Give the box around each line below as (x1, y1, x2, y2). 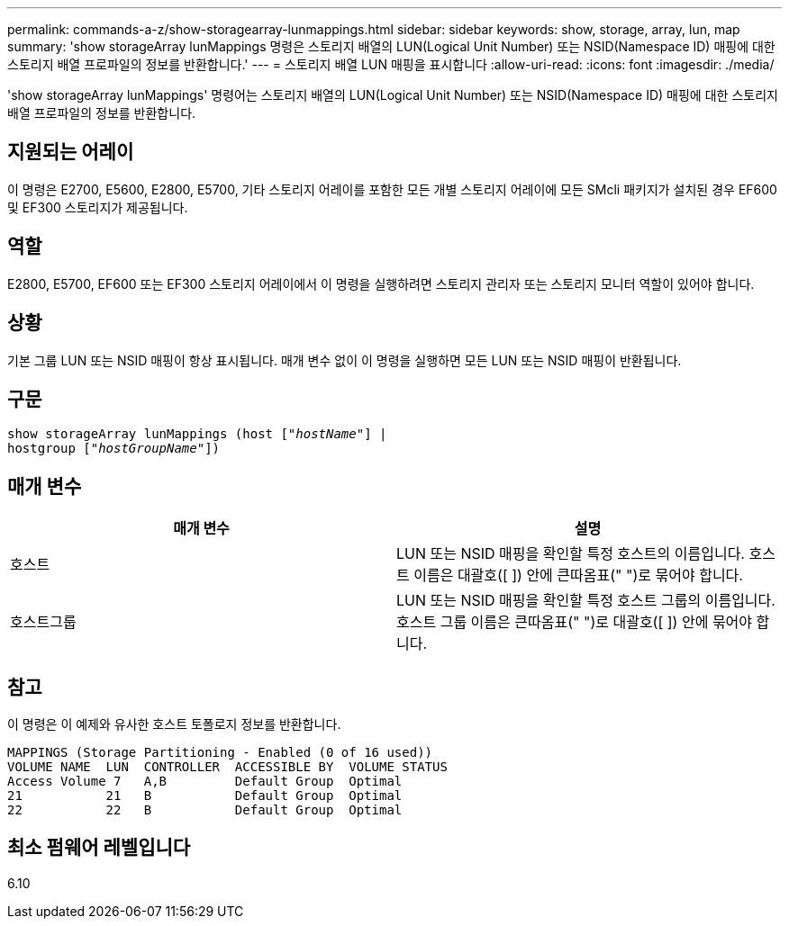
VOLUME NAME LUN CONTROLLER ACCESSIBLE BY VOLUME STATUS (7, 760, 448, 775)
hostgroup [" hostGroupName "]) (7, 441, 221, 456)
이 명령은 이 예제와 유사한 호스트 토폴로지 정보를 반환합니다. (7, 716, 341, 733)
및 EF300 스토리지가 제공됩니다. (7, 199, 188, 215)
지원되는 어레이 (7, 140, 134, 164)
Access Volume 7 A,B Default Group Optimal (7, 774, 403, 789)
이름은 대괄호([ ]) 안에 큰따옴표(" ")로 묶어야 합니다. (413, 566, 743, 585)
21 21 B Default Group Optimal (7, 788, 403, 804)
